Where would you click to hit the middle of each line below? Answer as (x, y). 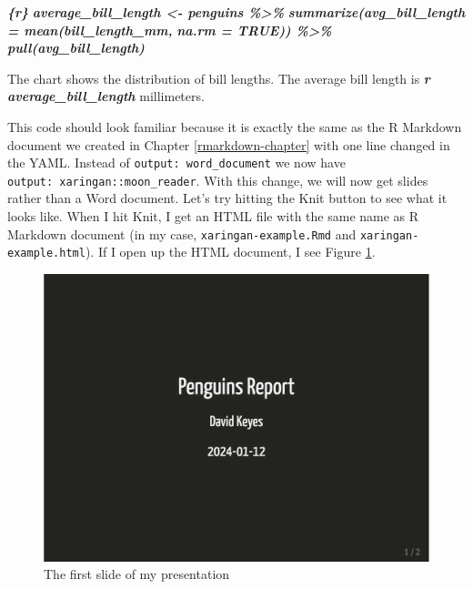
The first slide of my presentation (137, 574)
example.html (46, 254)
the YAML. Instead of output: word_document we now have (176, 162)
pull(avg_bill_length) (76, 48)
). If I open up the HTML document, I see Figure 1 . (230, 252)
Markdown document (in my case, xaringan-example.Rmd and (182, 234)
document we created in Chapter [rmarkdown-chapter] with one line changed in (229, 144)
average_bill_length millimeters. (106, 96)
